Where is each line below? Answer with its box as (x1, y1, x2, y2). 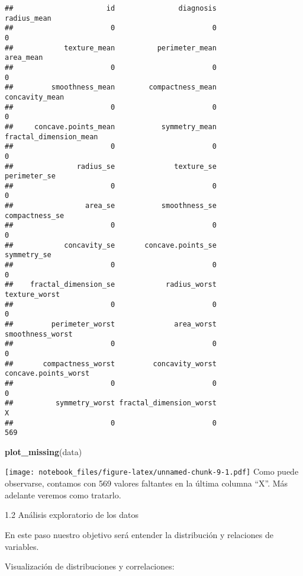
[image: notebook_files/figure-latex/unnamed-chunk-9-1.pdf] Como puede (5, 465, 299, 478)
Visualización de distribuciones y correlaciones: (5, 560, 175, 572)
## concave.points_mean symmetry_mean (5, 122, 217, 131)
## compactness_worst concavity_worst (5, 359, 217, 368)
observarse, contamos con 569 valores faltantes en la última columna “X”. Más (5, 477, 288, 489)
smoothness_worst (5, 329, 73, 338)
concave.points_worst (5, 369, 90, 378)
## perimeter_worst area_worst (5, 320, 217, 328)
